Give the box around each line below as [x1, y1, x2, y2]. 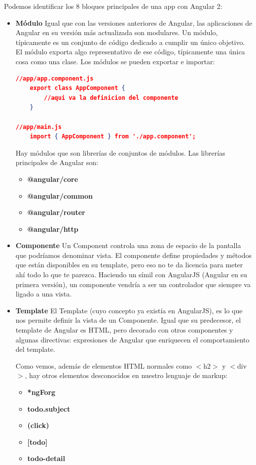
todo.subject [27, 403, 71, 414]
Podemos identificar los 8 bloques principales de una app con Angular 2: [4, 1, 222, 11]
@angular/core [27, 173, 78, 184]
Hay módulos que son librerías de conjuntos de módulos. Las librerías [15, 147, 225, 158]
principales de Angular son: [15, 157, 98, 168]
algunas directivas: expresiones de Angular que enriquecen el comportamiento [15, 334, 250, 344]
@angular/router [27, 207, 85, 217]
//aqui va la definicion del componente [44, 94, 179, 101]
